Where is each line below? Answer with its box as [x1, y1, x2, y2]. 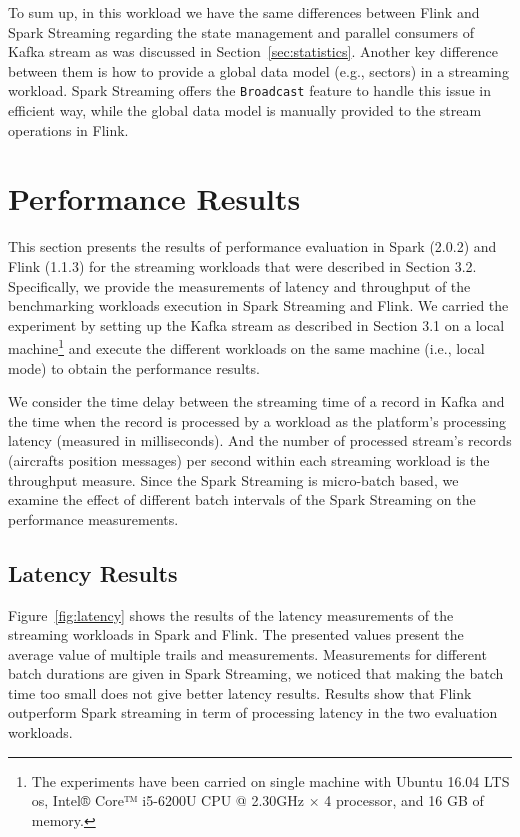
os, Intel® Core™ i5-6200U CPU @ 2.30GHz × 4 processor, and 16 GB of [31, 790, 484, 811]
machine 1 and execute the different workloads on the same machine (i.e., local [8, 335, 485, 358]
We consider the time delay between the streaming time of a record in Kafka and [8, 391, 505, 412]
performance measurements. [8, 508, 179, 529]
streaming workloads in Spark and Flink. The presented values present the [8, 624, 464, 645]
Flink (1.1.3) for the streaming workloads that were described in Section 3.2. [8, 255, 477, 276]
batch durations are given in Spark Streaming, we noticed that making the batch [8, 663, 504, 684]
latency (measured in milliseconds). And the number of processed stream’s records [8, 430, 512, 451]
